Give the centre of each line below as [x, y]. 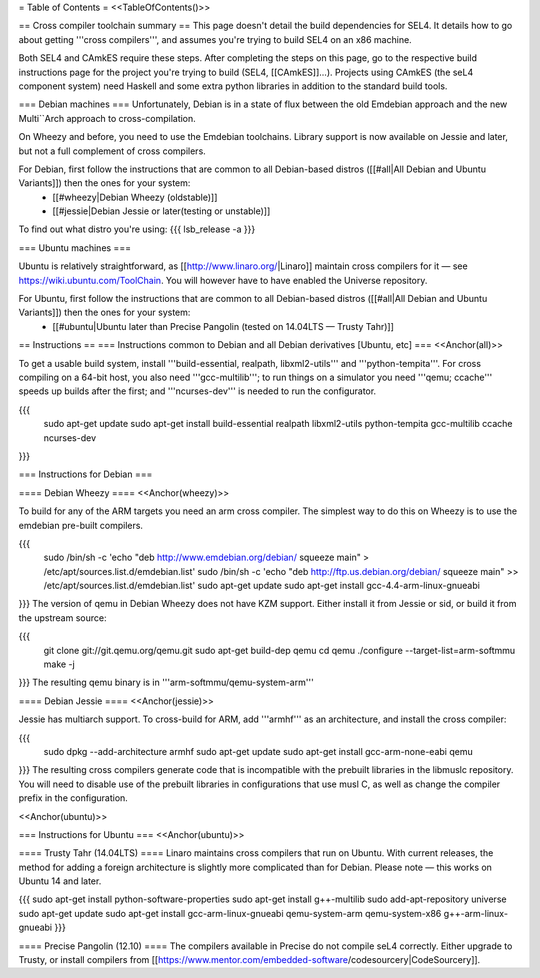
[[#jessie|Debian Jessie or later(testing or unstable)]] [161, 211]
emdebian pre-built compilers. [81, 525]
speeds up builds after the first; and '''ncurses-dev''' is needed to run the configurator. [197, 391]
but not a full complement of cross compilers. [112, 151]
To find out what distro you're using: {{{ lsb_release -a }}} [137, 229]
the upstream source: [62, 617]
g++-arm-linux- [476, 913]
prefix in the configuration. [73, 798]
